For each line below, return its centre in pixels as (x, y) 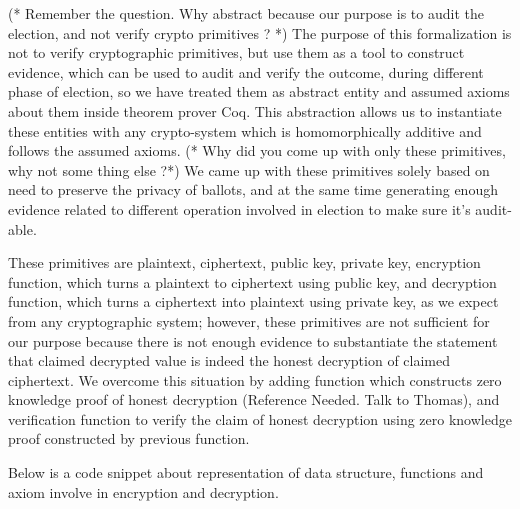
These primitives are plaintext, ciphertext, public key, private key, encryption (244, 262)
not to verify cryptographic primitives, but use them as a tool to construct (236, 52)
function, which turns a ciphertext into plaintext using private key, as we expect (253, 301)
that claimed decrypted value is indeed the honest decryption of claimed (229, 360)
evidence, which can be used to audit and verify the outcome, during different (246, 71)
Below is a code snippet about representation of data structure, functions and (246, 472)
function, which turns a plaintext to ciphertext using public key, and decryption (252, 281)
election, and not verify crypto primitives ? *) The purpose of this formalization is (260, 32)
